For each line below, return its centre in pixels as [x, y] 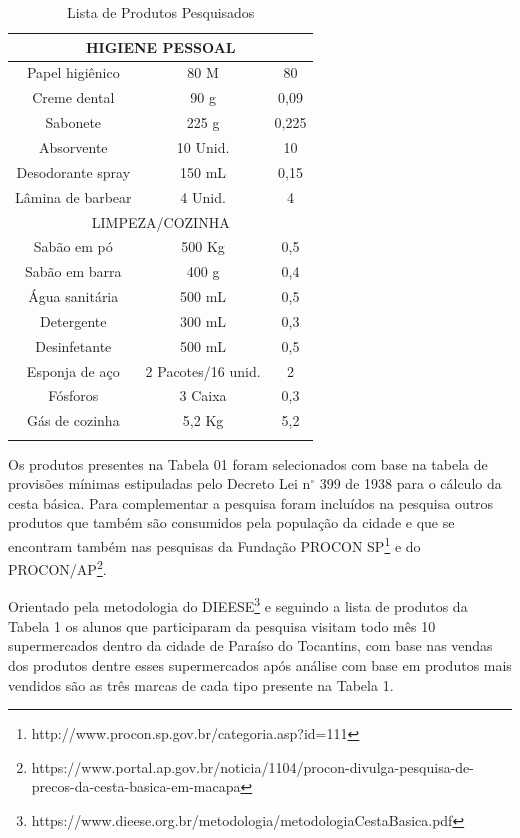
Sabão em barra [73, 271]
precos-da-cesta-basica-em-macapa [136, 786]
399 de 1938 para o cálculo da [410, 483]
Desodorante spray [73, 171]
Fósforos [73, 395]
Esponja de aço [73, 370]
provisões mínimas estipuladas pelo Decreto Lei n [159, 483]
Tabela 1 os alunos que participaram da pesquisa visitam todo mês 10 [222, 625]
